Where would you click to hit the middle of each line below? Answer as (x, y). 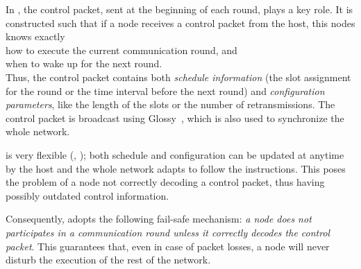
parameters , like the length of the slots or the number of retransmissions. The (170, 104)
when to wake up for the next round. (84, 63)
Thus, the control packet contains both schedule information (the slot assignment (178, 77)
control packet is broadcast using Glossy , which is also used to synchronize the (175, 118)
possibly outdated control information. (87, 195)
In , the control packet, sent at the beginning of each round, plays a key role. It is (179, 9)
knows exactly (35, 36)
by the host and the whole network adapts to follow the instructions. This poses (176, 168)
